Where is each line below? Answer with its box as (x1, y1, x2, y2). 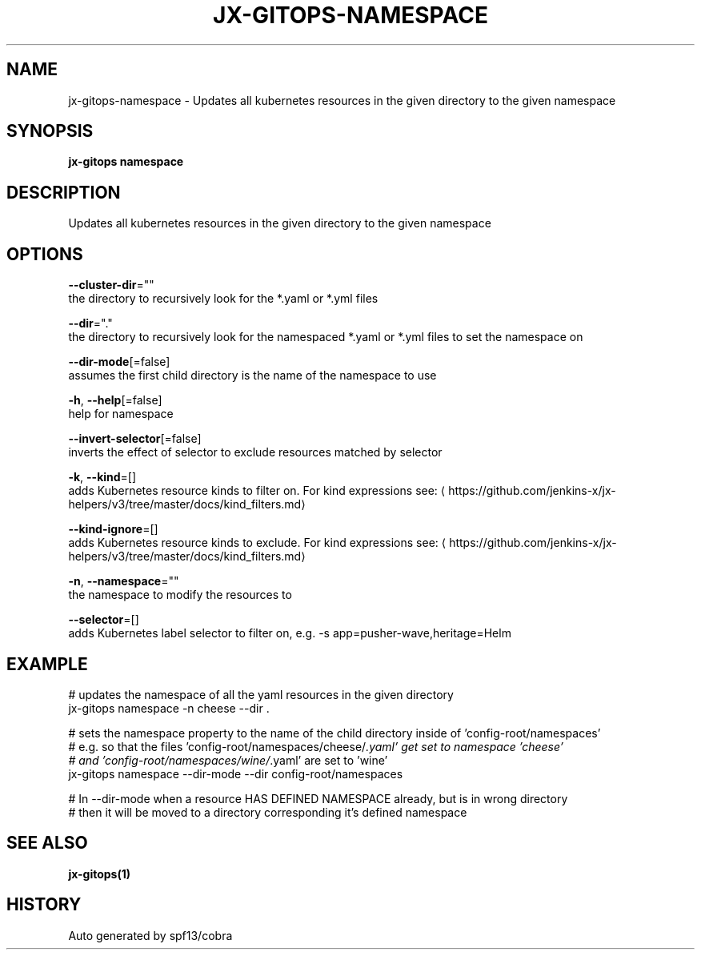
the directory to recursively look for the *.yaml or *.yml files (68, 291, 379, 306)
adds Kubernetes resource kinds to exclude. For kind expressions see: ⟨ (68, 536, 447, 550)
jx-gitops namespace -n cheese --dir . (68, 701, 270, 715)
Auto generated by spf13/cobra (68, 928, 233, 942)
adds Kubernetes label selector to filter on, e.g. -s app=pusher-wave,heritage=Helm (68, 626, 511, 641)
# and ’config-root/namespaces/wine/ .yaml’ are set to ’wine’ (68, 753, 388, 767)
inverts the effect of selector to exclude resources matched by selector (68, 445, 443, 460)
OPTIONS (6, 243, 83, 264)
